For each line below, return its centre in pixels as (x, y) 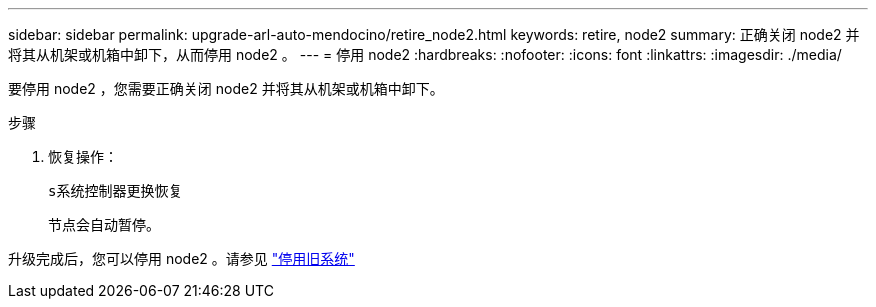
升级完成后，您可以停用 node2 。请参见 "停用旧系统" (181, 258)
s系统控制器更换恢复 (115, 191)
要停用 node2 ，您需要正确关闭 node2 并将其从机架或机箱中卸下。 (226, 88)
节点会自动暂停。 (104, 224)
